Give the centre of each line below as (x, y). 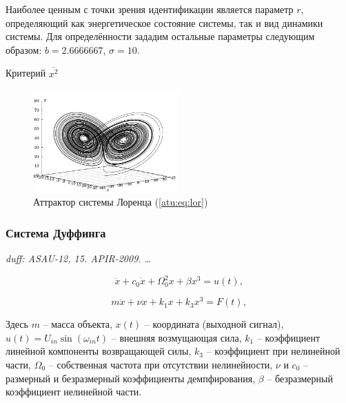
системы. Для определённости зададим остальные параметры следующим (160, 36)
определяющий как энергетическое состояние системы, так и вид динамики (164, 22)
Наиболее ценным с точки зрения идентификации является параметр (150, 9)
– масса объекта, (78, 324)
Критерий (26, 73)
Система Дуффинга (56, 232)
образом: (24, 49)
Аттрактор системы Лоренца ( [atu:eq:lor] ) (121, 202)
